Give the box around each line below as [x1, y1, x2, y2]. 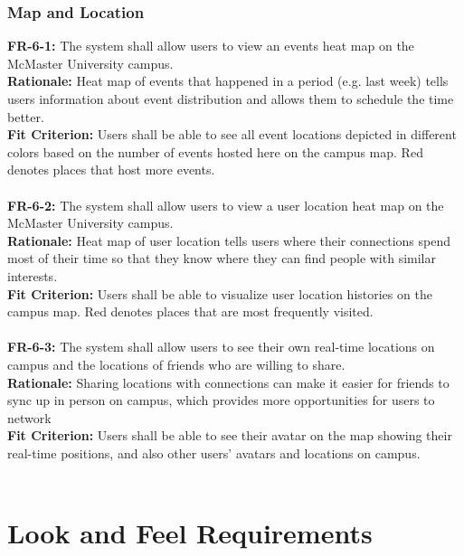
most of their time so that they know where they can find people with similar [7, 249, 436, 268]
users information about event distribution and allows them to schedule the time [7, 90, 454, 108]
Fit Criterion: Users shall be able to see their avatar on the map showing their [7, 426, 452, 445]
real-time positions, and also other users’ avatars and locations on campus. [7, 443, 421, 462]
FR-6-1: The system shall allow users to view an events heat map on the [7, 36, 414, 55]
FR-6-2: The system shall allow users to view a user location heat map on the [7, 195, 444, 214]
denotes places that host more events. [7, 160, 215, 179]
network [7, 408, 52, 427]
